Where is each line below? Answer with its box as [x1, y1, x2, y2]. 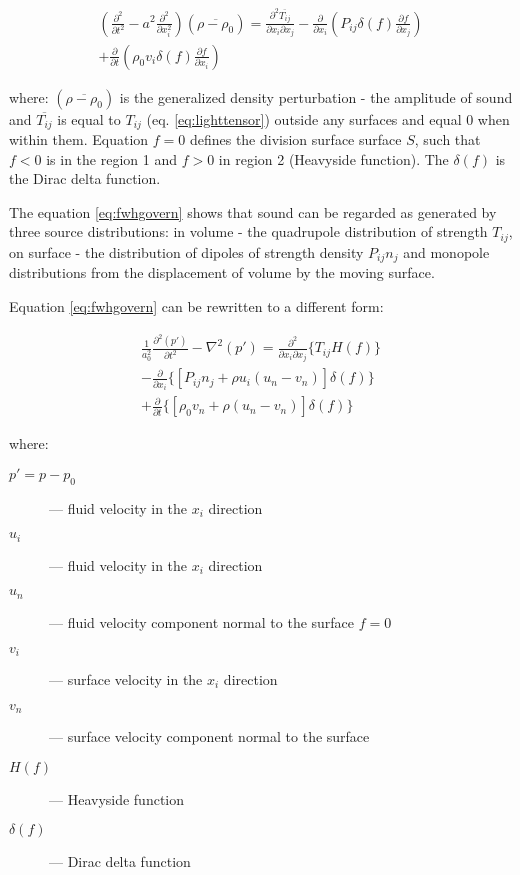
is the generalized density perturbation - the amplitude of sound [119, 86, 513, 107]
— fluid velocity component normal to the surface [49, 611, 355, 632]
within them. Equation [9, 129, 149, 150]
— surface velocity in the [49, 668, 203, 689]
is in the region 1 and [46, 148, 177, 169]
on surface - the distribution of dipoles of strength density [9, 241, 364, 262]
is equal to [57, 108, 121, 129]
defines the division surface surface [189, 129, 402, 150]
